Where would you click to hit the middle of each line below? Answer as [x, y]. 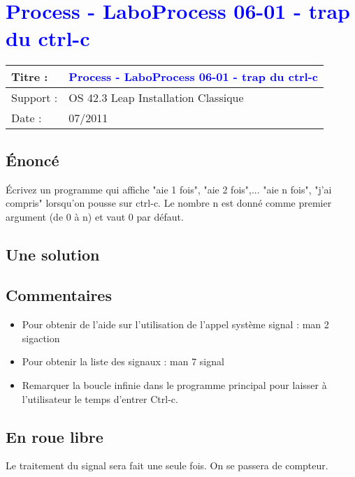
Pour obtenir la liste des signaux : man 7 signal [123, 361]
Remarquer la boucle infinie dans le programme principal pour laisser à [174, 385]
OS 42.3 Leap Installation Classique [156, 98]
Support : [35, 98]
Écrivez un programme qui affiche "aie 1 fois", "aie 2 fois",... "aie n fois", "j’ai [169, 189]
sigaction [41, 338]
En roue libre [55, 436]
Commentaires [59, 295]
